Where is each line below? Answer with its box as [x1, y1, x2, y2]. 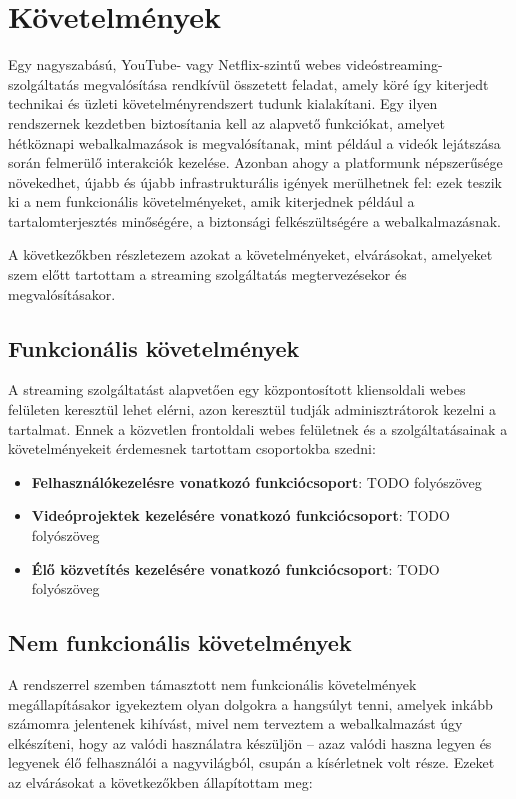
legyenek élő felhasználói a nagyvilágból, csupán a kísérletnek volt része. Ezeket [8, 752, 495, 773]
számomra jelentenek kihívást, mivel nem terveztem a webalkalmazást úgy [8, 713, 463, 734]
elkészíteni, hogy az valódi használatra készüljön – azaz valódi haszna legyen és [8, 732, 492, 753]
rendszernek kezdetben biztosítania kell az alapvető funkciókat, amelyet [8, 112, 445, 133]
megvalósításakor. [8, 283, 116, 304]
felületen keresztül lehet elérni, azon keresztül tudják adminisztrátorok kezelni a [8, 399, 497, 420]
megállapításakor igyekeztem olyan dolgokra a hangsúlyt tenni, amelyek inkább [8, 693, 493, 714]
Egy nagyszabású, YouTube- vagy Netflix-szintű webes [8, 54, 342, 75]
